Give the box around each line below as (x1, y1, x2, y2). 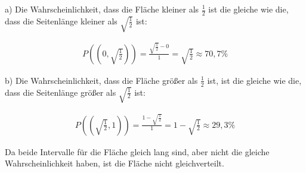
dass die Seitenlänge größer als (5, 86, 116, 98)
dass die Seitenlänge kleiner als (5, 14, 118, 27)
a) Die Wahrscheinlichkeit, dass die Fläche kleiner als (5, 3, 199, 15)
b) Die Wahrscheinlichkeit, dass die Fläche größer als (5, 74, 198, 86)
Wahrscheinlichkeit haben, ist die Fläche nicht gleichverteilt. (5, 157, 224, 169)
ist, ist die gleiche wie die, (207, 74, 302, 86)
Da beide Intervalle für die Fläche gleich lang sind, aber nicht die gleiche (5, 145, 270, 158)
